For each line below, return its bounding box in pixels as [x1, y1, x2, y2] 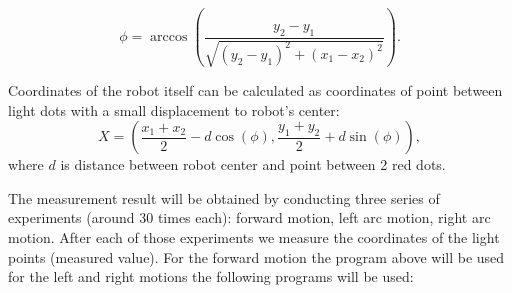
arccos [150, 30, 188, 45]
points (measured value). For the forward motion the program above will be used [8, 246, 505, 267]
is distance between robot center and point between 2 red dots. [60, 154, 446, 175]
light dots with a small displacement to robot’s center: [8, 99, 340, 120]
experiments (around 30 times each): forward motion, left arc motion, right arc [8, 207, 491, 228]
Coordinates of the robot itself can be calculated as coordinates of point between [8, 80, 503, 101]
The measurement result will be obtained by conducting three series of [8, 187, 440, 208]
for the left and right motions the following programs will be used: [8, 266, 414, 287]
